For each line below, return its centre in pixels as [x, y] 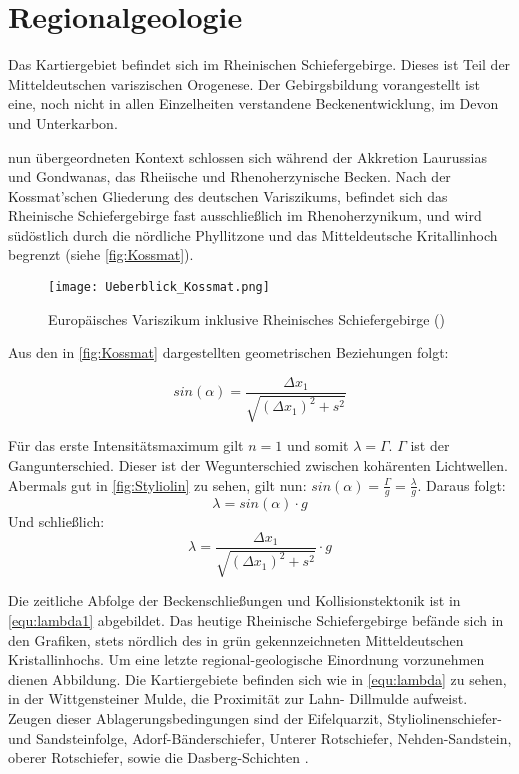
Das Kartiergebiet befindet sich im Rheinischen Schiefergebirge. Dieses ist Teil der [259, 64]
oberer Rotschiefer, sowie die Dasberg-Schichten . [158, 757]
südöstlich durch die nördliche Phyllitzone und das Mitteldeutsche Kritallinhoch [253, 234]
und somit [317, 445]
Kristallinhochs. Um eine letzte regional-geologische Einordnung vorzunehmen [246, 659]
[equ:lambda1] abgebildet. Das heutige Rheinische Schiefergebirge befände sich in [256, 620]
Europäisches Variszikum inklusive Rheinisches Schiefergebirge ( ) [246, 318]
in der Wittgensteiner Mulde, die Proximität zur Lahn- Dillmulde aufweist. [238, 698]
